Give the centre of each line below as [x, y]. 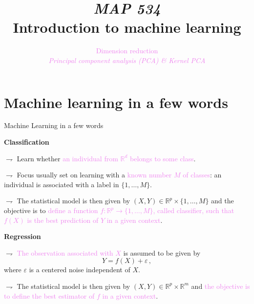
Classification [27, 142]
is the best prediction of [63, 220]
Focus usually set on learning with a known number [94, 175]
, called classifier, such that [194, 210]
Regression [22, 236]
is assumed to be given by [162, 252]
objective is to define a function [51, 210]
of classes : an [202, 175]
